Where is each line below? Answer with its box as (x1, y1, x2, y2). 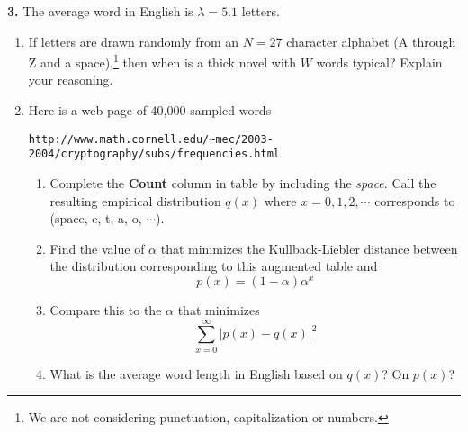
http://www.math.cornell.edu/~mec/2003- (28, 132, 274, 146)
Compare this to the (49, 300, 162, 319)
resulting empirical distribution (49, 191, 221, 210)
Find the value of (49, 238, 145, 257)
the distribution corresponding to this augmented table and (49, 256, 378, 275)
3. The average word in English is (7, 2, 193, 20)
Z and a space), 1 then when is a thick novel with (28, 50, 297, 71)
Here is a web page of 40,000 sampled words (28, 101, 272, 120)
